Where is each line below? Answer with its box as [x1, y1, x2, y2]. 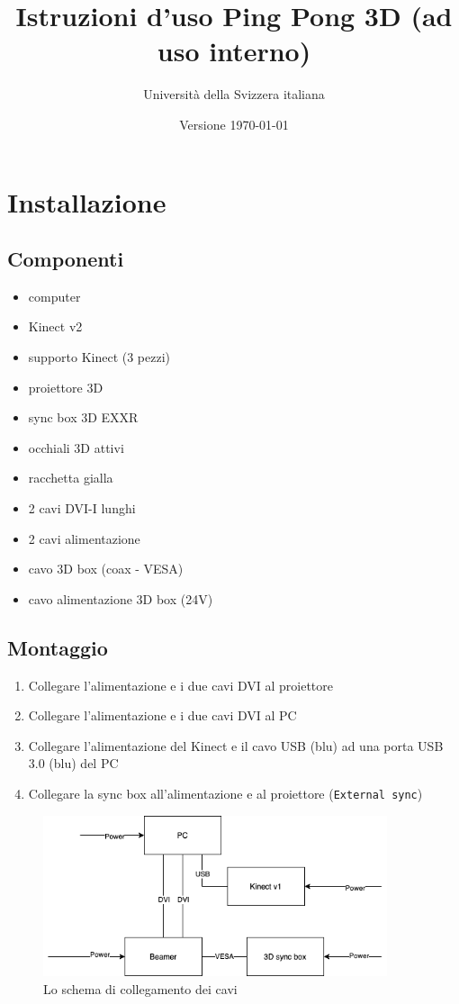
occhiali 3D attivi [28, 438, 124, 457]
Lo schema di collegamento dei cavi [43, 979, 238, 998]
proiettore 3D [28, 377, 103, 396]
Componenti [7, 245, 124, 273]
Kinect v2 [28, 317, 83, 336]
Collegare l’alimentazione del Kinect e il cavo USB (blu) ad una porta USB [28, 736, 444, 755]
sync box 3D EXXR [28, 408, 139, 427]
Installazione [7, 183, 166, 220]
